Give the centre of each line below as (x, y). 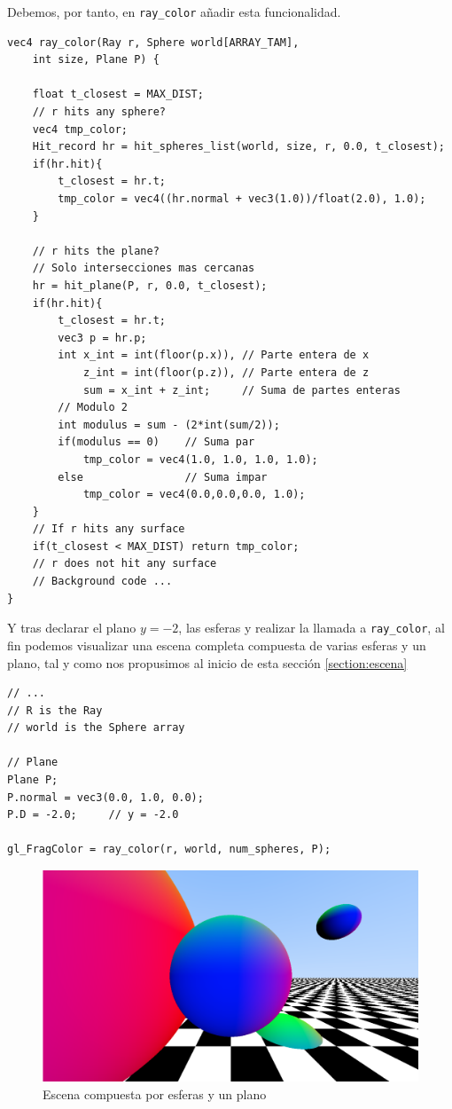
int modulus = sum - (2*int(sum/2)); (169, 425)
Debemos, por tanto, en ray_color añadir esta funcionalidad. (174, 12)
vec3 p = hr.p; (102, 338)
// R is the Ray (55, 710)
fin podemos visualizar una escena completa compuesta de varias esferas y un (217, 645)
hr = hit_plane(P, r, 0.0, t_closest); (150, 285)
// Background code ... (102, 582)
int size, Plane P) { (96, 60)
